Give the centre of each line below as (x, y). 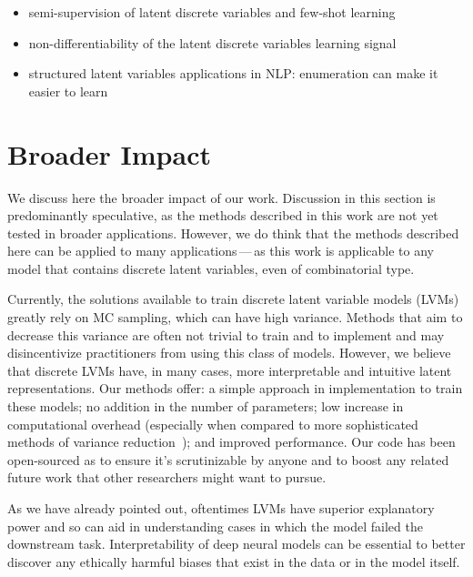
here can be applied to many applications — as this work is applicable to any (221, 251)
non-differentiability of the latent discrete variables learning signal (212, 42)
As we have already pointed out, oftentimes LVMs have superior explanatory (221, 508)
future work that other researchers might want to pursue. (167, 477)
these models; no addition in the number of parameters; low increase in (206, 406)
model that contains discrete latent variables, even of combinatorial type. (211, 268)
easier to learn (68, 91)
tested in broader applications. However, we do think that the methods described (233, 233)
